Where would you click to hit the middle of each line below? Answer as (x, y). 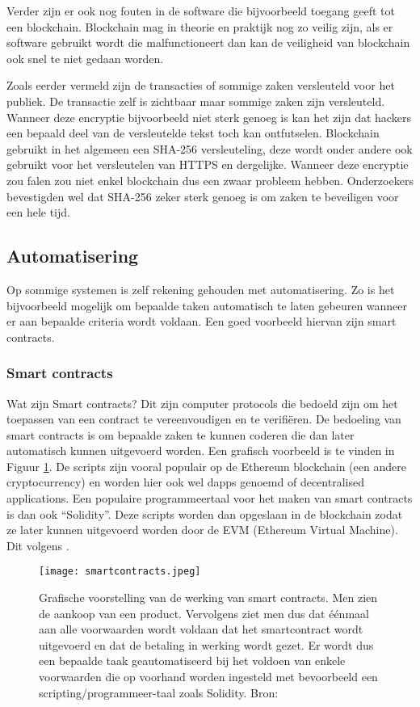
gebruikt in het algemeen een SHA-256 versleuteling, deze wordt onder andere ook (210, 148)
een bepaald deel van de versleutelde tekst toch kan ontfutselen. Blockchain (193, 133)
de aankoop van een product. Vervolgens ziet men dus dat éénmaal (204, 613)
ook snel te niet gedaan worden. (85, 58)
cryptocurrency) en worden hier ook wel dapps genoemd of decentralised (185, 482)
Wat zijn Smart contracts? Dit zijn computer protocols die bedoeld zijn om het (202, 403)
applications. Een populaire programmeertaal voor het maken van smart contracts (210, 498)
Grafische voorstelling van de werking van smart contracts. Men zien (208, 598)
